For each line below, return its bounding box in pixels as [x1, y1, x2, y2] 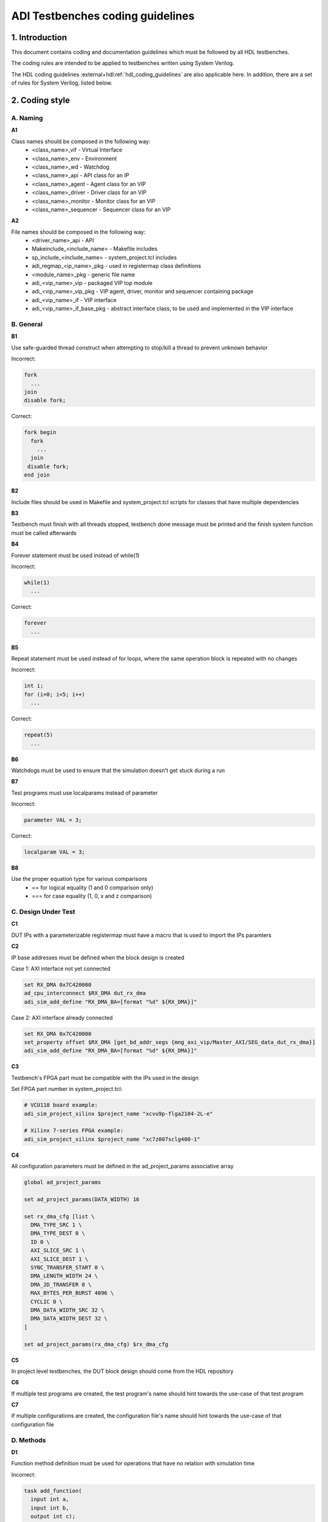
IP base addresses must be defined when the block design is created [11, 953, 185, 961]
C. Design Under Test [11, 907, 75, 916]
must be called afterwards [11, 529, 77, 536]
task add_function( [24, 1487, 82, 1494]
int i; [24, 682, 44, 689]
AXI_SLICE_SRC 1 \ [30, 1247, 85, 1254]
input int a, [30, 1496, 69, 1503]
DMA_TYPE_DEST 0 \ [30, 1230, 85, 1237]
